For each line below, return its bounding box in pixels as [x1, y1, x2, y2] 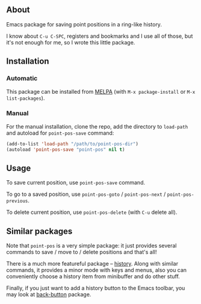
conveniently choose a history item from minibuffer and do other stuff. [6, 273, 181, 280]
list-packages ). [6, 94, 45, 102]
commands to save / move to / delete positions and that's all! [6, 249, 157, 256]
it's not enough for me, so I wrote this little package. [6, 38, 135, 46]
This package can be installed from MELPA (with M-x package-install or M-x [6, 88, 196, 95]
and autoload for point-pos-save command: [6, 129, 114, 136]
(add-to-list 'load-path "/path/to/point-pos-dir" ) [6, 141, 138, 147]
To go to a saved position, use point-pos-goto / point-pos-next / [6, 190, 166, 198]
